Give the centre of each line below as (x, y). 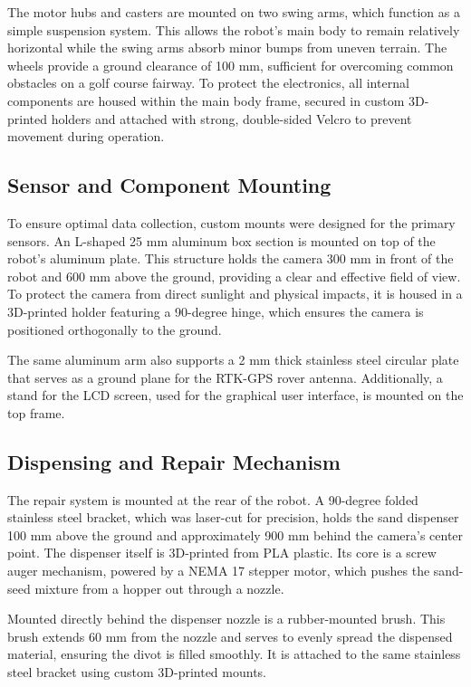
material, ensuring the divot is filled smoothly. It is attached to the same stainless (234, 654)
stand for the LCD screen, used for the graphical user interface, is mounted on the (235, 395)
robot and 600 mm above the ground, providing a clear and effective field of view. (234, 276)
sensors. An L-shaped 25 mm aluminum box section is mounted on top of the (221, 240)
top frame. (36, 412)
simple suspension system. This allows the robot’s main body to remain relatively (234, 29)
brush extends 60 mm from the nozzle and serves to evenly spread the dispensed (230, 636)
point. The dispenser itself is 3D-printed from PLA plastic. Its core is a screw (222, 553)
